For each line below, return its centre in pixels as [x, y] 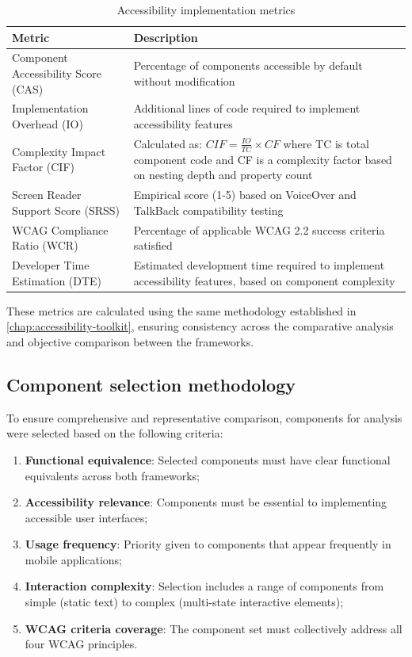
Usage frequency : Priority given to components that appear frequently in [208, 544]
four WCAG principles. [81, 644]
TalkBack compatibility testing [208, 210]
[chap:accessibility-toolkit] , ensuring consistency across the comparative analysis [200, 326]
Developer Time [51, 265]
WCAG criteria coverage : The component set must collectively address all [214, 628]
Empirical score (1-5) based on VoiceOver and [245, 195]
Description [166, 37]
